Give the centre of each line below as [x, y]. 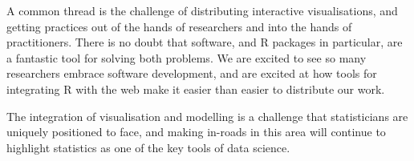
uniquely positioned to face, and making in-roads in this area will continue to [196, 132]
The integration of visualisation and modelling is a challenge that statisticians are [207, 116]
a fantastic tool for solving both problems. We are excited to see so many [187, 57]
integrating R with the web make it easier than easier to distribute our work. [196, 89]
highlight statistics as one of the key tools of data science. [148, 147]
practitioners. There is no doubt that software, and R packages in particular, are [205, 42]
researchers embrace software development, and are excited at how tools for [192, 73]
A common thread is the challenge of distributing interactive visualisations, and [202, 10]
